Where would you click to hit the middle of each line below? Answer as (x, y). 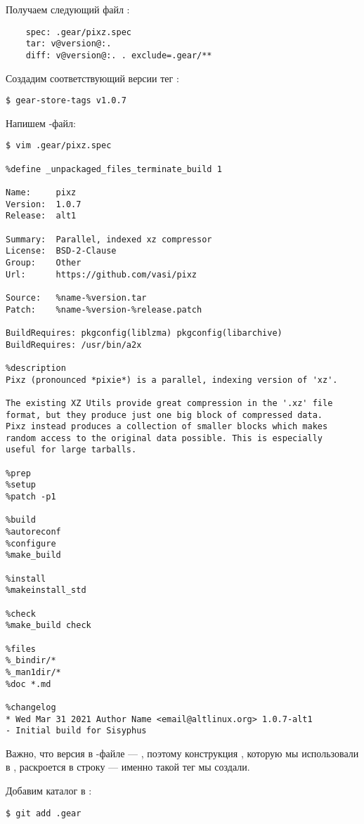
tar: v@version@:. (69, 44)
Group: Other (44, 262)
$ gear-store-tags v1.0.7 (66, 101)
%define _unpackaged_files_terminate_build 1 (114, 169)
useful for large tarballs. (71, 450)
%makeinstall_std (46, 590)
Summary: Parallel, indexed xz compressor (109, 239)
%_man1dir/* (33, 672)
